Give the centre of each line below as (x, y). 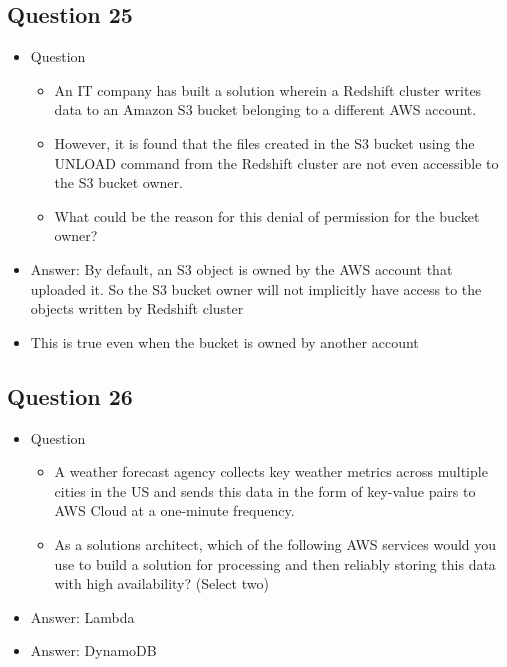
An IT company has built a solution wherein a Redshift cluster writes (268, 89)
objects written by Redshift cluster (137, 308)
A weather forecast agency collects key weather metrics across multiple (271, 471)
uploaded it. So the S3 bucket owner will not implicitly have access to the (256, 288)
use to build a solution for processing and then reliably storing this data (275, 563)
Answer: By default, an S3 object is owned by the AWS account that (241, 268)
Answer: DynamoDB (93, 650)
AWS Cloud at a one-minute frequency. (174, 510)
